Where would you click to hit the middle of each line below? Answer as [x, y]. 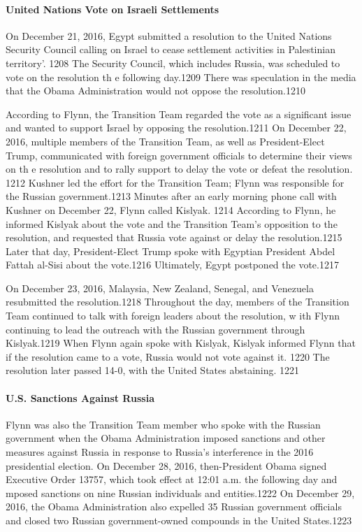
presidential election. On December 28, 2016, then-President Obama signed [166, 465]
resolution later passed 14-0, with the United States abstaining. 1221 [153, 370]
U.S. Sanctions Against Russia [80, 397]
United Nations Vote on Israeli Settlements [113, 9]
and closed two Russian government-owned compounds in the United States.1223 [179, 520]
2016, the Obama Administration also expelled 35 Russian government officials [174, 506]
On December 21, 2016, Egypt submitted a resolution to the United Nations [169, 35]
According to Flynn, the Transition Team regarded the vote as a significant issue [179, 114]
